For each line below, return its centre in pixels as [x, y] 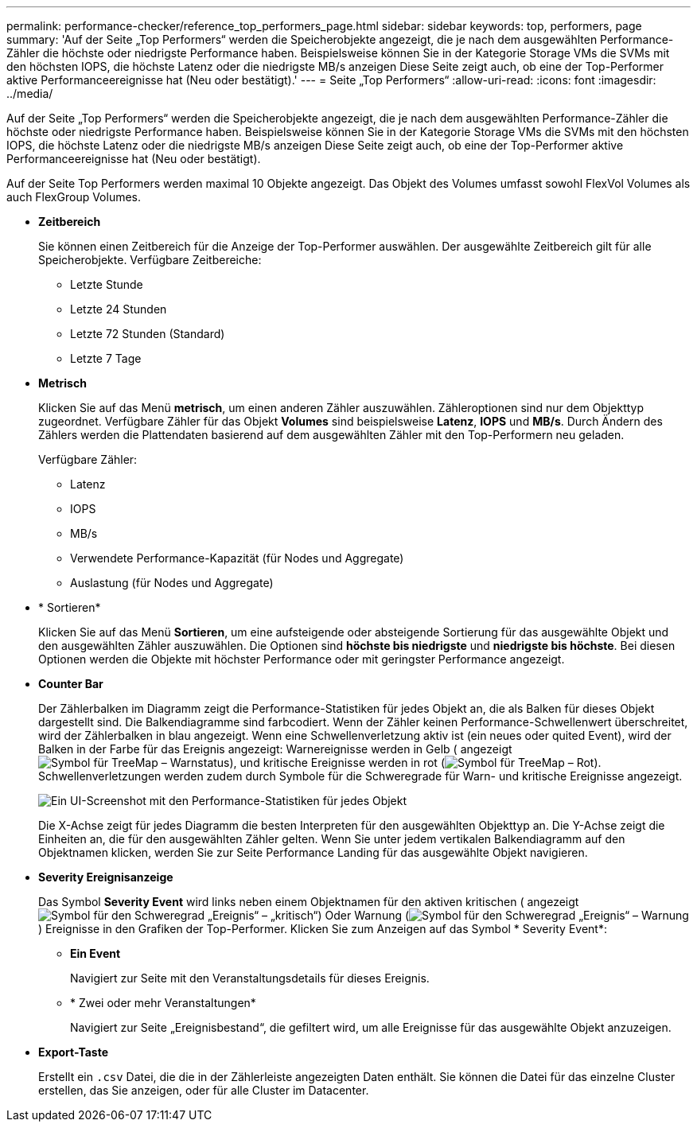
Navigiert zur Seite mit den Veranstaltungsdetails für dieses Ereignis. [250, 978]
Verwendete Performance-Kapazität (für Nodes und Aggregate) [237, 558]
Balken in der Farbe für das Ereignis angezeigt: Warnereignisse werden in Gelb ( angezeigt [275, 749]
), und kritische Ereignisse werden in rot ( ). [415, 762]
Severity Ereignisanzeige [106, 877]
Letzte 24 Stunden [119, 309]
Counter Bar [71, 684]
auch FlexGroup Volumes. [74, 197]
